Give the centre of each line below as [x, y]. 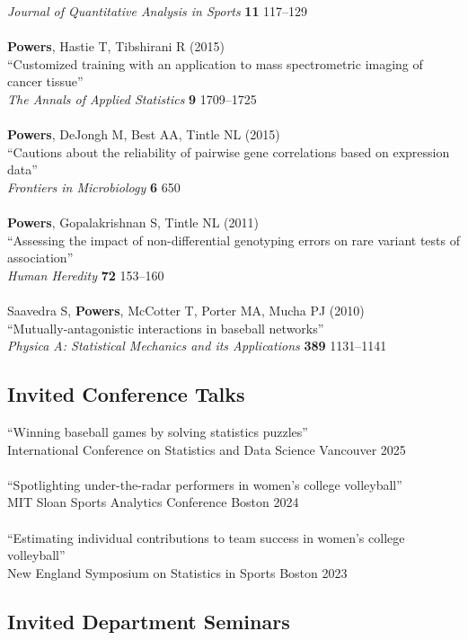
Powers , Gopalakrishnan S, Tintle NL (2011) [133, 222]
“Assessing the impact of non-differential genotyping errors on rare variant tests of [234, 240]
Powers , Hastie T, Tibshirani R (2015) [116, 46]
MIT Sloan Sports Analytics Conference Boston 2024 [153, 502]
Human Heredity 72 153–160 [86, 275]
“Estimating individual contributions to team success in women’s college [206, 537]
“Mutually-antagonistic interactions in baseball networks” [166, 328]
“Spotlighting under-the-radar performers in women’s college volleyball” [205, 484]
